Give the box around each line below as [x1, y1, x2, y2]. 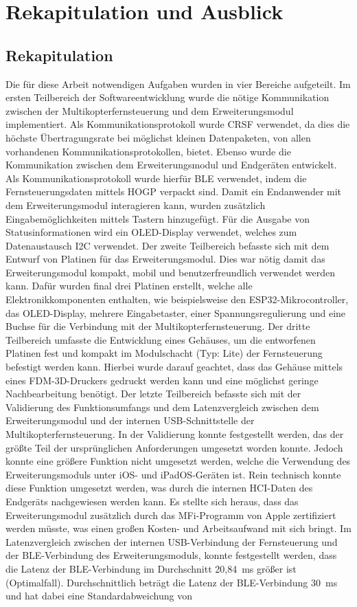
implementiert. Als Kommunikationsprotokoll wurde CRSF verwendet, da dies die [5, 117, 350, 131]
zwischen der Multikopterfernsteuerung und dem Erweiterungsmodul [5, 103, 294, 118]
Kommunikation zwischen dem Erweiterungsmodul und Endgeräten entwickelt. [5, 157, 337, 172]
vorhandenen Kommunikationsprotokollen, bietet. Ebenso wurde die [5, 144, 291, 158]
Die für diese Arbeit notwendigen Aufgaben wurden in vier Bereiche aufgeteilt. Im [5, 76, 351, 91]
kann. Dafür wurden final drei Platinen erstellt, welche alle [5, 278, 253, 293]
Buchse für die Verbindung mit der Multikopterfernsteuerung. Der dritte [5, 319, 310, 333]
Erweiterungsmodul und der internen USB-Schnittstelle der [5, 413, 255, 428]
